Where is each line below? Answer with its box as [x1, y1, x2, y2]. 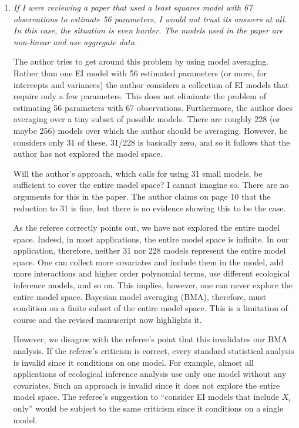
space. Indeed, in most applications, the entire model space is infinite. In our [13, 232, 289, 245]
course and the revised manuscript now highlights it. [13, 313, 202, 325]
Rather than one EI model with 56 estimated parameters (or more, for [13, 66, 267, 79]
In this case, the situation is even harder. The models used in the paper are [13, 24, 283, 36]
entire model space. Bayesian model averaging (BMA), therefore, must [13, 290, 267, 302]
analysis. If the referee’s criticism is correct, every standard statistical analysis [13, 345, 294, 357]
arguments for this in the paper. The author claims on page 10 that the [13, 190, 271, 202]
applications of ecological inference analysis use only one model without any [13, 368, 287, 380]
